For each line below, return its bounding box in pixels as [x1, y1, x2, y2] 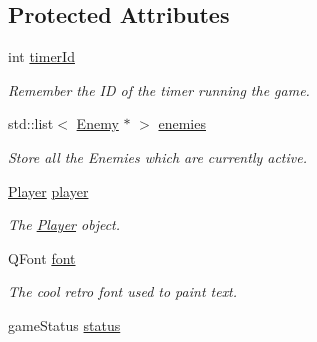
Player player [8, 180, 89, 201]
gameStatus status [8, 314, 121, 335]
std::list [8, 113, 54, 134]
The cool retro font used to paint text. [8, 281, 238, 302]
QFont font [8, 247, 76, 268]
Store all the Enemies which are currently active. [8, 146, 307, 167]
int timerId [8, 46, 75, 67]
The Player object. [8, 214, 121, 235]
